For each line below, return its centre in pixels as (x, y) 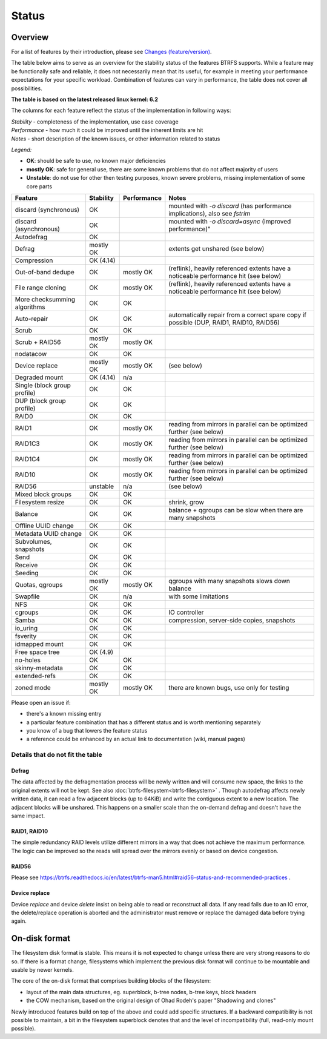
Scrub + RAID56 (38, 342)
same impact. (28, 816)
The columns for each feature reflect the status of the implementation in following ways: (121, 110)
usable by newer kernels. (42, 970)
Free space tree (37, 652)
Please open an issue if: (41, 702)
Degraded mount (39, 377)
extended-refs (35, 676)
